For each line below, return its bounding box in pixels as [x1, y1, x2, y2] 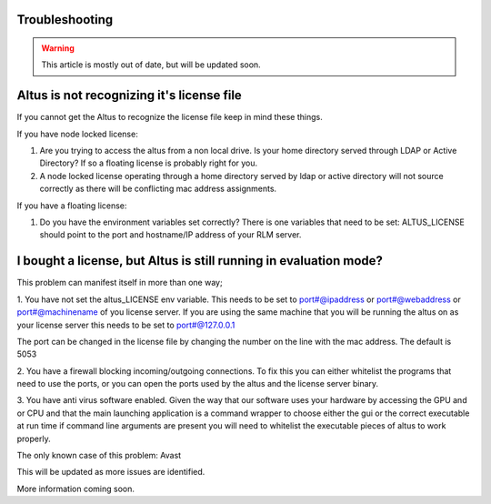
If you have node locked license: [16, 128, 138, 139]
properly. [16, 433, 51, 444]
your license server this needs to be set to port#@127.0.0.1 [16, 319, 235, 330]
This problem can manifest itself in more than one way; [16, 277, 223, 288]
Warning [41, 43, 75, 54]
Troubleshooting [16, 12, 114, 27]
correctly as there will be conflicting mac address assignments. [39, 183, 277, 195]
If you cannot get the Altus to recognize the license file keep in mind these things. [16, 112, 323, 123]
